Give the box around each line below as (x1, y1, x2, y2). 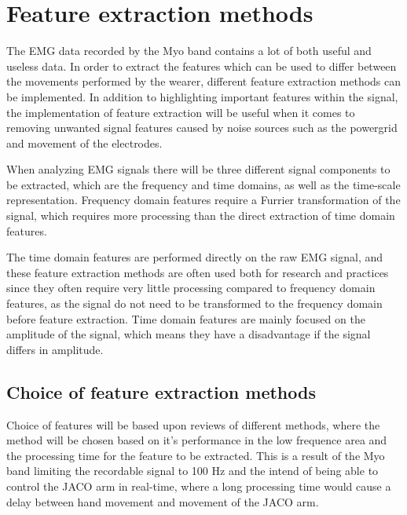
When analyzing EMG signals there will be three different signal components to (6, 161, 390, 177)
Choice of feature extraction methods (6, 379, 316, 404)
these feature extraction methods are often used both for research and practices (6, 264, 389, 280)
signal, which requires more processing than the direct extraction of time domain (6, 207, 395, 224)
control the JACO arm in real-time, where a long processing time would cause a (6, 477, 391, 494)
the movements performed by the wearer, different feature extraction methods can (6, 73, 401, 89)
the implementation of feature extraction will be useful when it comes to (6, 104, 355, 120)
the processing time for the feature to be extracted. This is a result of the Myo (6, 447, 385, 463)
